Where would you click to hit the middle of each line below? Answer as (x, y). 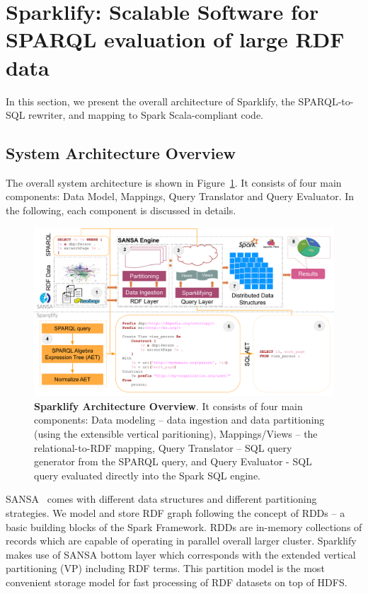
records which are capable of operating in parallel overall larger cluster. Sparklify (181, 541)
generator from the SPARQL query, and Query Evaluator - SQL (173, 461)
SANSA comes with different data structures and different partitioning (161, 499)
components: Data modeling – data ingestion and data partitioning (179, 420)
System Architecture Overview (121, 153)
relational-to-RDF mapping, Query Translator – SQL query (163, 447)
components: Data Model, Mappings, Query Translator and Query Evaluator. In (180, 196)
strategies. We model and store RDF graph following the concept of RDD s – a (176, 512)
